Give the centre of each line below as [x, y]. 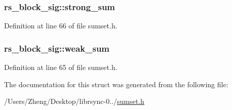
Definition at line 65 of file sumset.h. [61, 67]
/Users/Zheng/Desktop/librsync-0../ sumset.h [74, 101]
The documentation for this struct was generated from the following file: [116, 84]
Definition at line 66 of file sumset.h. [61, 26]
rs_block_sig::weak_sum [57, 48]
